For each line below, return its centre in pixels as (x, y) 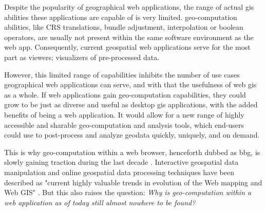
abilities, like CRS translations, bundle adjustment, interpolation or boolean (124, 27)
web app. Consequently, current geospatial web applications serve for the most (127, 47)
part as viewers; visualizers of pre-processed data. (82, 57)
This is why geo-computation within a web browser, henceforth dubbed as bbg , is (132, 152)
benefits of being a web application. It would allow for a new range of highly (124, 114)
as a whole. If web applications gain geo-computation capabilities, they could (125, 94)
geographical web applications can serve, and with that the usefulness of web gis (130, 84)
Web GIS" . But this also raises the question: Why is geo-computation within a (128, 192)
